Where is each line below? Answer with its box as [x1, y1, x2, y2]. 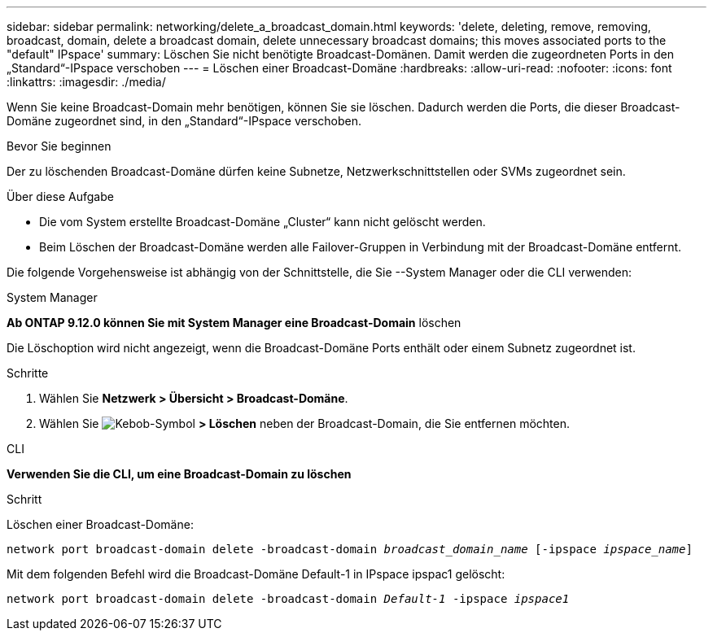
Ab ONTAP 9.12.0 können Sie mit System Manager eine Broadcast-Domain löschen [7, 316, 461, 329]
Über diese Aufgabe [7, 190, 114, 203]
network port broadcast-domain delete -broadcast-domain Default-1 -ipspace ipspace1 [7, 592, 570, 605]
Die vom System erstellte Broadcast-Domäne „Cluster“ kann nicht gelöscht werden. [39, 215, 486, 229]
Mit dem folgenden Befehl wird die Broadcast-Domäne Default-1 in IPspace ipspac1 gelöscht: [7, 567, 505, 581]
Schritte [7, 366, 49, 380]
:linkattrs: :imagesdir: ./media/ [7, 75, 166, 89]
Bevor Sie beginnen [7, 139, 112, 153]
